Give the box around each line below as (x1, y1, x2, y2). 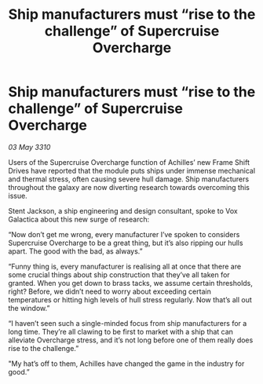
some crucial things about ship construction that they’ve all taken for (8, 269, 230, 280)
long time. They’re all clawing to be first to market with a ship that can (8, 327, 234, 336)
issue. (8, 191, 27, 200)
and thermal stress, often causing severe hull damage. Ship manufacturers (8, 174, 250, 184)
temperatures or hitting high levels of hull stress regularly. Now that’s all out (8, 294, 253, 304)
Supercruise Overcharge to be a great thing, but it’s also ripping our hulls (8, 238, 243, 247)
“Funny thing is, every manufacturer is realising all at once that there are (8, 261, 242, 271)
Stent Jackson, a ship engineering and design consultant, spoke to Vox (8, 206, 238, 215)
